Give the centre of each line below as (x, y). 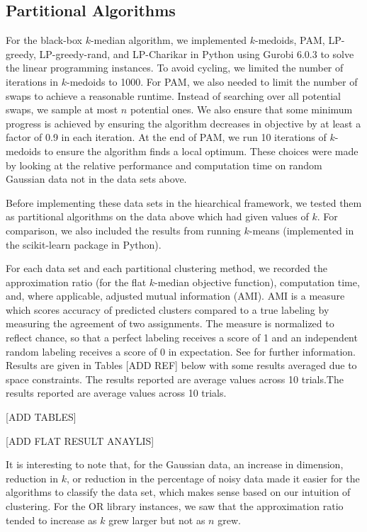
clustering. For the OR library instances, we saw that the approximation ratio (175, 506)
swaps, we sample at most (62, 109)
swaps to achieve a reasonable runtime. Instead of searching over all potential (174, 95)
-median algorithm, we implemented (169, 40)
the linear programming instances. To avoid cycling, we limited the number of (175, 68)
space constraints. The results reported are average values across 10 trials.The (175, 379)
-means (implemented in (301, 230)
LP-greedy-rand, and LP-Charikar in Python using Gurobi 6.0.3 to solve (197, 53)
